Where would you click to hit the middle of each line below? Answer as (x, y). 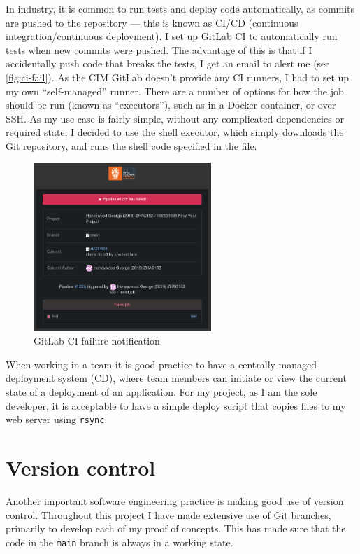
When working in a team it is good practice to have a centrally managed (161, 364)
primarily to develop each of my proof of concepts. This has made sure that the (176, 528)
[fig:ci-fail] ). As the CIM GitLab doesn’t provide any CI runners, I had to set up (178, 77)
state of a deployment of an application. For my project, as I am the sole (161, 391)
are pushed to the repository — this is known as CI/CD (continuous (152, 22)
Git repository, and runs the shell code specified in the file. (131, 145)
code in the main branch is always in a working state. (120, 542)
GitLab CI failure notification (97, 341)
